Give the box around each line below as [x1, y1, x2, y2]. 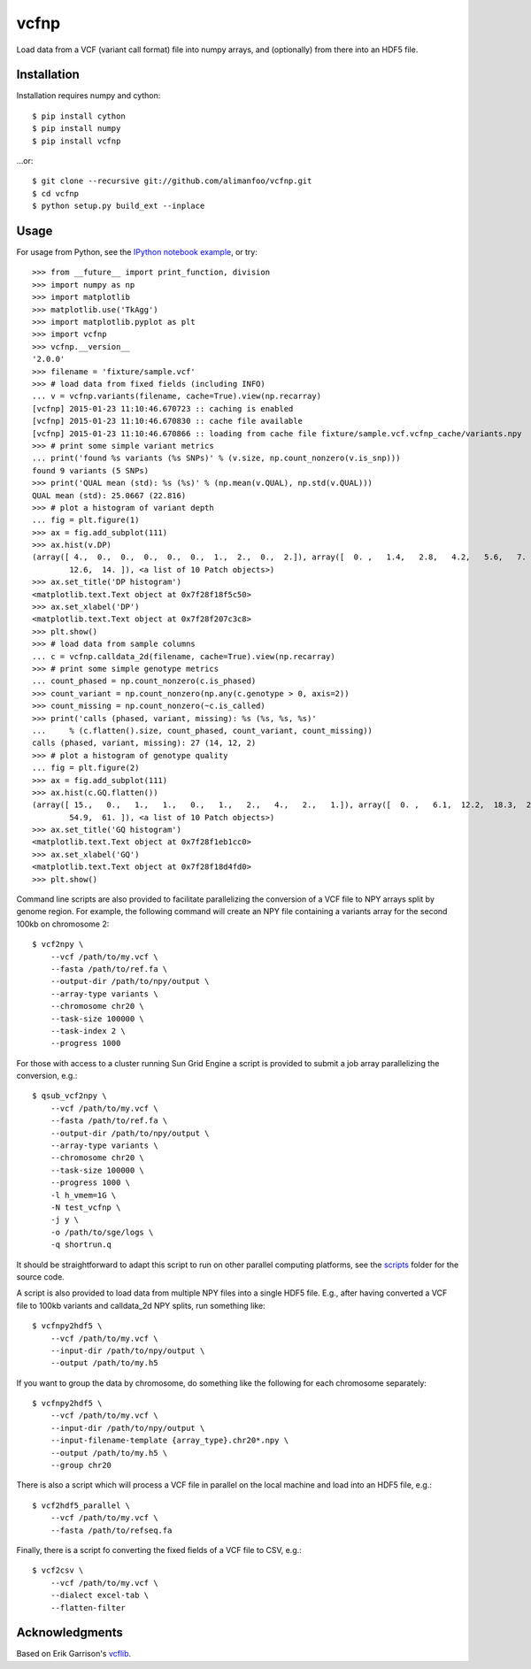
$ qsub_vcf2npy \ [32, 1091, 107, 1101]
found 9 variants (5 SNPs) [32, 465, 150, 475]
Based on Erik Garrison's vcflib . [16, 1649, 132, 1659]
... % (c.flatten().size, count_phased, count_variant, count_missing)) [32, 726, 373, 735]
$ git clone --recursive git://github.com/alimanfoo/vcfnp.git [32, 176, 312, 186]
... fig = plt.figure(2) [32, 763, 140, 773]
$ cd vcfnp [32, 188, 80, 198]
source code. [16, 1271, 65, 1282]
